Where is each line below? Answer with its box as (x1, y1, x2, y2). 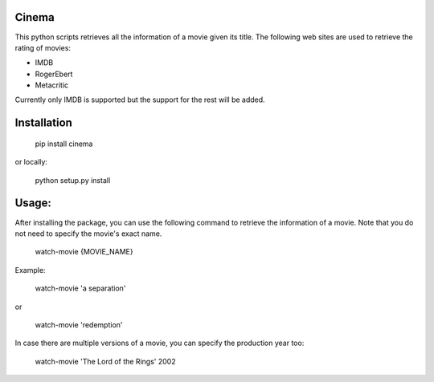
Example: (14, 265, 46, 274)
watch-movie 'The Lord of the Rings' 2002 (35, 356, 176, 366)
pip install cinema (35, 139, 93, 148)
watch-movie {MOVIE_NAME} (35, 247, 133, 257)
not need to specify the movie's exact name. (14, 229, 162, 238)
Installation (14, 116, 72, 130)
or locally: (14, 157, 48, 167)
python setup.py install (35, 175, 111, 185)
